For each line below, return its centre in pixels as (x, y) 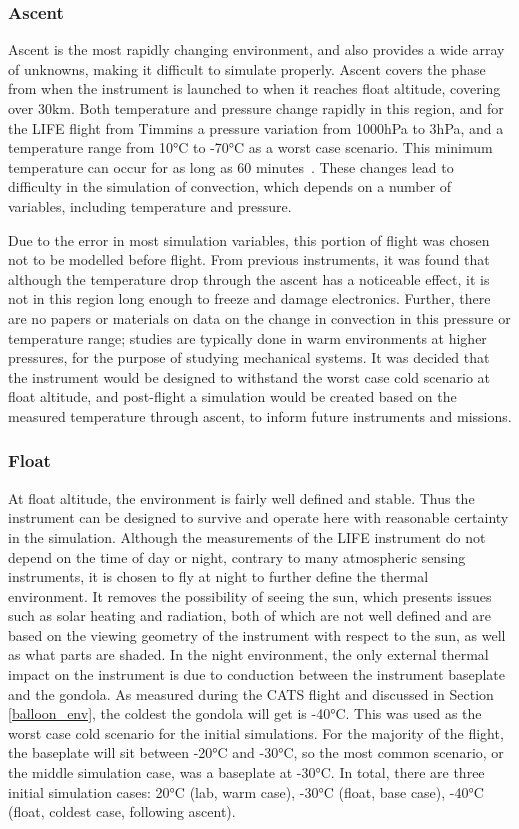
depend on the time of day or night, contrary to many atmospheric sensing (237, 556)
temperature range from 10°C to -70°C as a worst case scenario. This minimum (250, 147)
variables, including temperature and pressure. (150, 205)
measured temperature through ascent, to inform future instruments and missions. (260, 415)
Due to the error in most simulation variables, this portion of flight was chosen (249, 239)
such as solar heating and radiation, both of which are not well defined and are (250, 615)
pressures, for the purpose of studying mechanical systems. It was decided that (249, 357)
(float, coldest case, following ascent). (122, 811)
